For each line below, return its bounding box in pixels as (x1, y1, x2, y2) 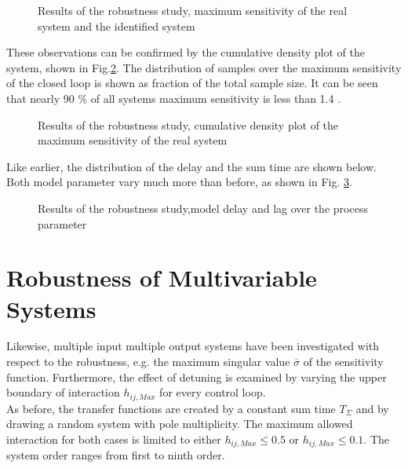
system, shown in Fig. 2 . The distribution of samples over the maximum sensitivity (6, 59, 402, 75)
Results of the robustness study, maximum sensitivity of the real (38, 2, 348, 18)
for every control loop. (159, 384, 266, 400)
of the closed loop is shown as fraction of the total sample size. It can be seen (6, 75, 378, 91)
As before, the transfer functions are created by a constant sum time (6, 400, 336, 416)
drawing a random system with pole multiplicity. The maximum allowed (6, 415, 353, 432)
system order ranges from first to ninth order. (6, 447, 225, 463)
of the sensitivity (303, 353, 384, 370)
